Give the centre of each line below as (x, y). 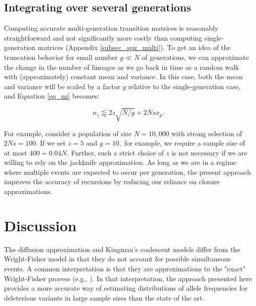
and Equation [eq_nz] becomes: (52, 96)
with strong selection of (207, 133)
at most (16, 152)
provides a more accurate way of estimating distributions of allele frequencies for (126, 288)
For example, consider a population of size (68, 133)
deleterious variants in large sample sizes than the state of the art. (104, 297)
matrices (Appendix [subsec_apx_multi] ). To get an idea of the (134, 47)
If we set (53, 143)
